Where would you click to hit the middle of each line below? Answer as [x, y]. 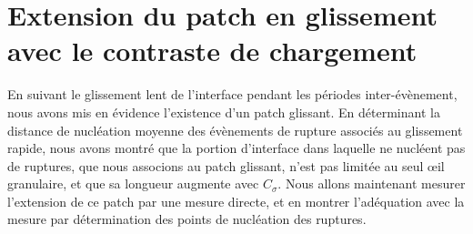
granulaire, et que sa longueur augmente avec [133, 183]
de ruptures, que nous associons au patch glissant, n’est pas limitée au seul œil [226, 165]
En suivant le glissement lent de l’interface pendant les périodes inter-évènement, [232, 94]
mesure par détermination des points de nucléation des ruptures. [187, 219]
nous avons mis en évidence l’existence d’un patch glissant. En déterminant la [224, 112]
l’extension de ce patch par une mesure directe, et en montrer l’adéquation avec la [236, 201]
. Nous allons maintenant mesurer [372, 183]
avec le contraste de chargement [212, 51]
